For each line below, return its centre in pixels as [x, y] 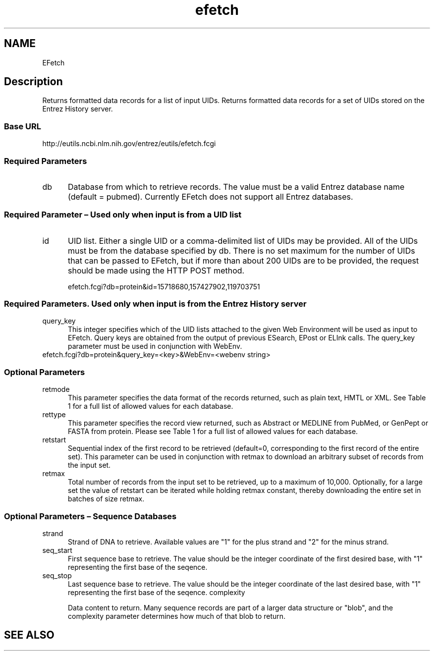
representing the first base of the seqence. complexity [157, 592]
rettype [54, 415]
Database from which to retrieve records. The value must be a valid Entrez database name [236, 187]
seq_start [57, 550]
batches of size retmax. [106, 499]
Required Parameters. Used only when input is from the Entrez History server [155, 304]
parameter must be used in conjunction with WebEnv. [155, 346]
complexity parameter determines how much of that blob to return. [177, 616]
